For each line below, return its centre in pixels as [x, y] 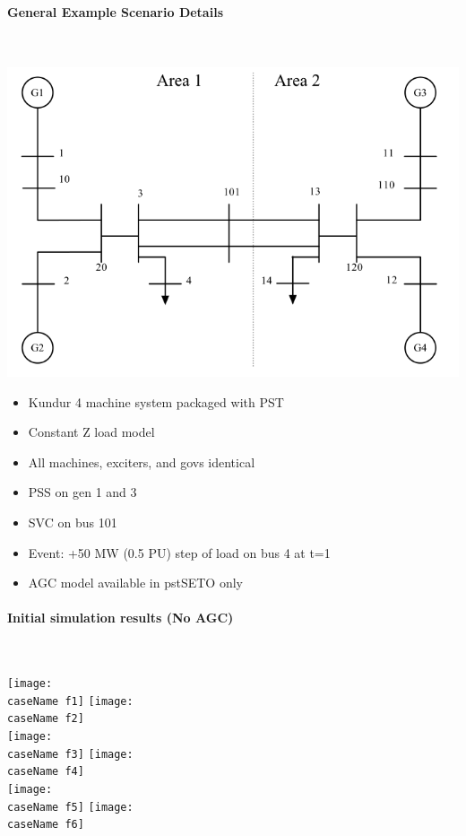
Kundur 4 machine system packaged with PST [156, 401]
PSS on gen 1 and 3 [82, 492]
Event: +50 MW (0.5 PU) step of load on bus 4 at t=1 [179, 552]
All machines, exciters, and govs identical [142, 462]
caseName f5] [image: [70, 807]
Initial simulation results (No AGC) [121, 618]
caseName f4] [46, 772]
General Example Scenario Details [115, 11]
